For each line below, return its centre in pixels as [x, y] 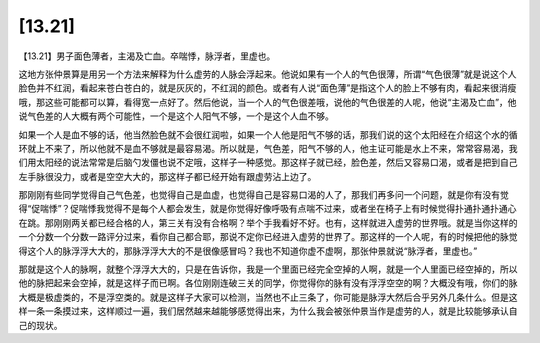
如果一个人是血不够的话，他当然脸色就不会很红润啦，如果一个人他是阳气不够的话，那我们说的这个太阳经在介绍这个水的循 [268, 134]
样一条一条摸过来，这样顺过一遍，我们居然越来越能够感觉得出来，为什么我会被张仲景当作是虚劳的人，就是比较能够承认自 [268, 311]
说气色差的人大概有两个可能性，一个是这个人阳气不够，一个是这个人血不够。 [176, 116]
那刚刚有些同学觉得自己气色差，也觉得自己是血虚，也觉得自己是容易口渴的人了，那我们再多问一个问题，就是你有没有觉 [263, 195]
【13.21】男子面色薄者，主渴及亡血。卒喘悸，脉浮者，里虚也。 [147, 56]
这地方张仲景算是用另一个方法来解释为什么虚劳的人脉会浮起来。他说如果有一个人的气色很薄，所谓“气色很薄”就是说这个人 [267, 74]
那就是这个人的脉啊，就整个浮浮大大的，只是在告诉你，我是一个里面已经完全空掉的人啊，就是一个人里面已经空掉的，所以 [268, 269]
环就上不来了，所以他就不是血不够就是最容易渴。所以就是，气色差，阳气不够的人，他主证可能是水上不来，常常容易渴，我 [268, 148]
